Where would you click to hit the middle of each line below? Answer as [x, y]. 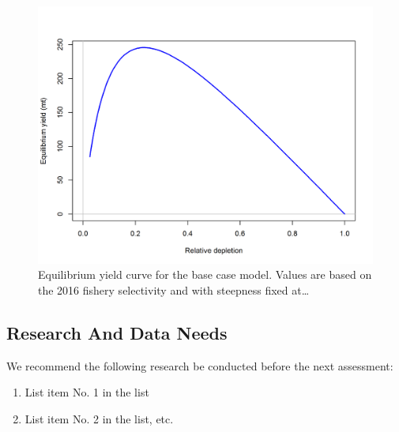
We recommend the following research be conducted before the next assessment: [200, 365]
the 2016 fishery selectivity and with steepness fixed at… [174, 290]
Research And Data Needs [117, 333]
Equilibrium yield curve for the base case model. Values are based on [205, 274]
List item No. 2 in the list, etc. [99, 419]
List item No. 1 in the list [87, 392]
